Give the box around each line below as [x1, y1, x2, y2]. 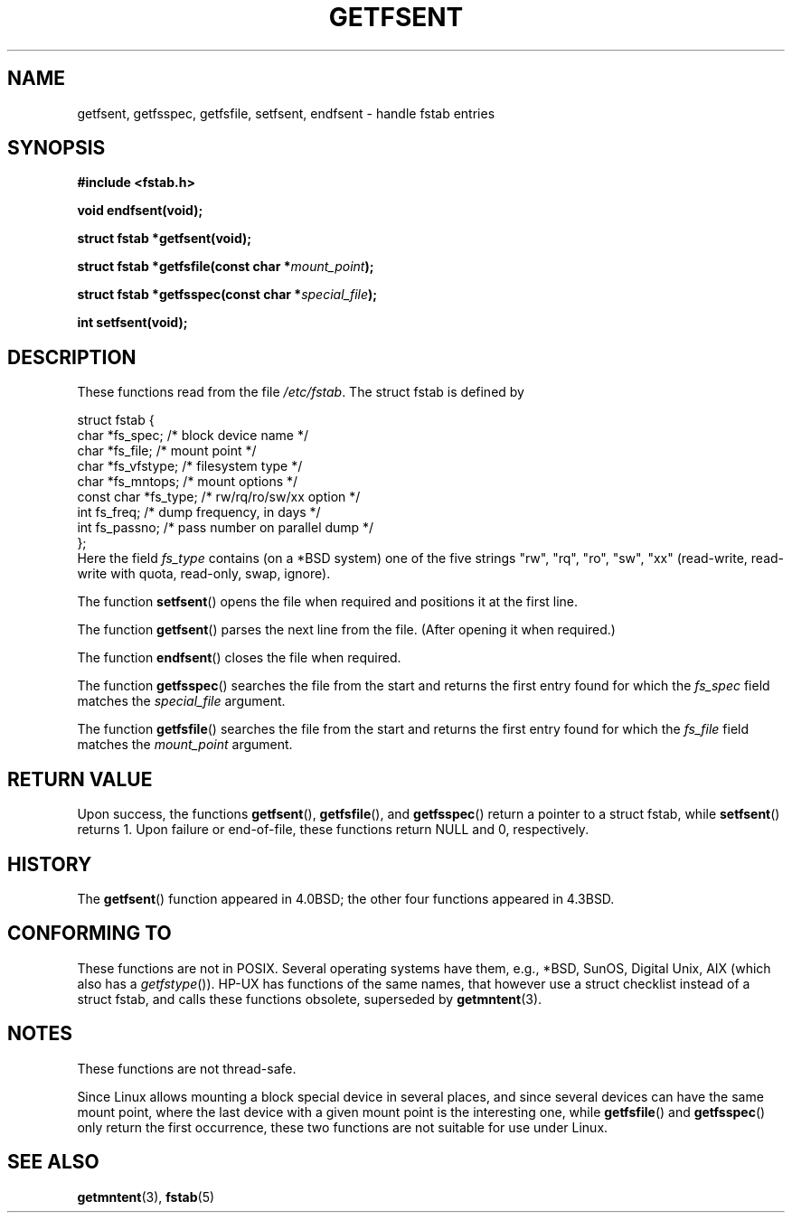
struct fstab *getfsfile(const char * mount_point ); [77, 258, 374, 275]
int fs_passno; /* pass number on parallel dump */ [77, 520, 374, 536]
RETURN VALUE [7, 767, 153, 791]
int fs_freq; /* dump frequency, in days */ [77, 504, 321, 521]
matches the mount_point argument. [77, 737, 293, 753]
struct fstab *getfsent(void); [77, 230, 252, 247]
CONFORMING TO [7, 922, 172, 945]
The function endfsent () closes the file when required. [77, 650, 401, 666]
